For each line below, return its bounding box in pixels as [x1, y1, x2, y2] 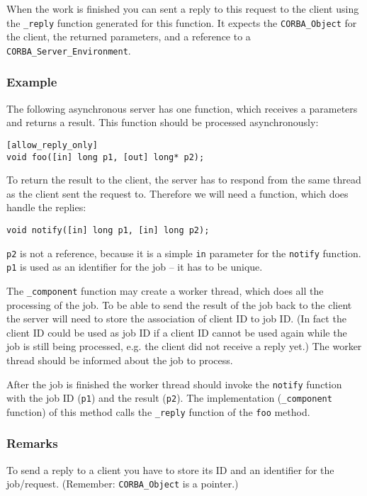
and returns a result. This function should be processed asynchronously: [6, 115, 319, 130]
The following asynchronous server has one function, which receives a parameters [6, 101, 358, 115]
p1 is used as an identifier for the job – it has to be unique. [6, 259, 263, 274]
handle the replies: [6, 200, 86, 215]
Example [6, 73, 57, 91]
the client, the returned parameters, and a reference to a [6, 29, 251, 44]
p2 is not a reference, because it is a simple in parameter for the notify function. [6, 245, 361, 260]
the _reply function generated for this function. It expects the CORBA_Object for [6, 15, 357, 30]
